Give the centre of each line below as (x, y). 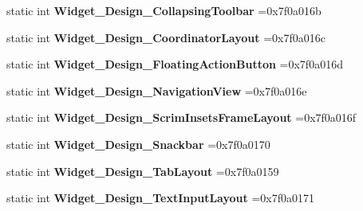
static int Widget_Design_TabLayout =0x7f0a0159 (143, 171)
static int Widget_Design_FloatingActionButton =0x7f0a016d (175, 64)
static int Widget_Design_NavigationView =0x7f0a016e (157, 90)
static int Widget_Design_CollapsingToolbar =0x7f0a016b (164, 10)
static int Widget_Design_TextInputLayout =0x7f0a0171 (160, 198)
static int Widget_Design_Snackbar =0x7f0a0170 (138, 144)
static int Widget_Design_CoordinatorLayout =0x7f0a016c (166, 37)
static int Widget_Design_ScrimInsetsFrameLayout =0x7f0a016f (181, 117)
